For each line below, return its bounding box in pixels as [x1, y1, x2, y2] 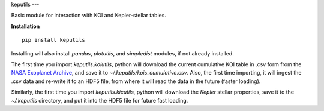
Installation [11, 23, 40, 30]
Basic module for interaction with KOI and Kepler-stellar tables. [11, 12, 166, 19]
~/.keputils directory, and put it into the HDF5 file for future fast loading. [11, 97, 188, 104]
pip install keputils [22, 36, 85, 44]
